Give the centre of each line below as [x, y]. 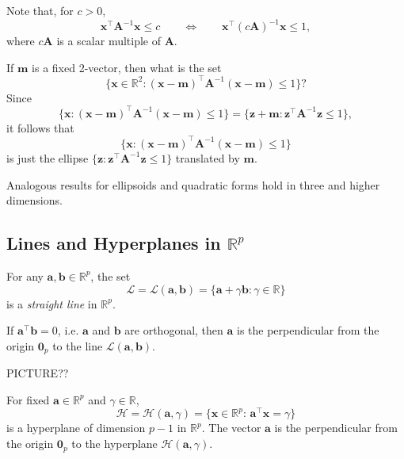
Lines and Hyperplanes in [114, 243]
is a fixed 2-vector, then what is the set [127, 67]
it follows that [40, 127]
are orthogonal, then [174, 330]
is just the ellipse [48, 157]
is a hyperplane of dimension [76, 428]
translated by [208, 157]
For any [25, 275]
